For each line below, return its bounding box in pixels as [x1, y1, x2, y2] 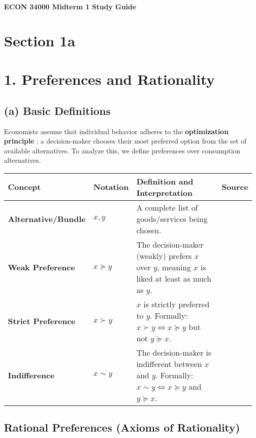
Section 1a [4, 30, 75, 50]
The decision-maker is [136, 346, 212, 358]
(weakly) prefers [136, 250, 192, 261]
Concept [8, 181, 41, 193]
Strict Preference [8, 315, 76, 327]
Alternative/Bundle [8, 213, 86, 224]
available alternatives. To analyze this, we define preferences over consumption [4, 145, 240, 155]
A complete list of [136, 201, 198, 213]
